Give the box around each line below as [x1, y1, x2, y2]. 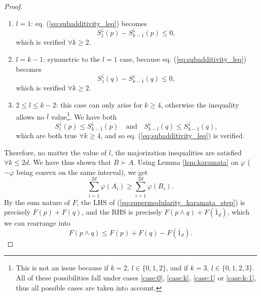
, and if [166, 262, 188, 273]
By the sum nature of [4, 196, 70, 207]
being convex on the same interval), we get [16, 166, 148, 177]
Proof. [4, 1, 23, 11]
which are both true [16, 130, 77, 141]
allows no [16, 111, 45, 122]
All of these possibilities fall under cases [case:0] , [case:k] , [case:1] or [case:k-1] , [16, 272, 256, 282]
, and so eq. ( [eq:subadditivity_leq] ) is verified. [100, 130, 245, 141]
